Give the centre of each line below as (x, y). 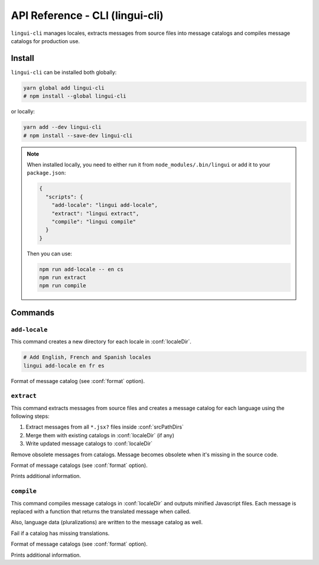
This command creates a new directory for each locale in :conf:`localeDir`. (101, 342)
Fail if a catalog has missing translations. (60, 533)
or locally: (23, 112)
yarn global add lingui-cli (64, 88)
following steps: (30, 416)
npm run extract (63, 277)
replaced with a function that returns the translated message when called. (101, 511)
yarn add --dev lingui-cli (62, 127)
